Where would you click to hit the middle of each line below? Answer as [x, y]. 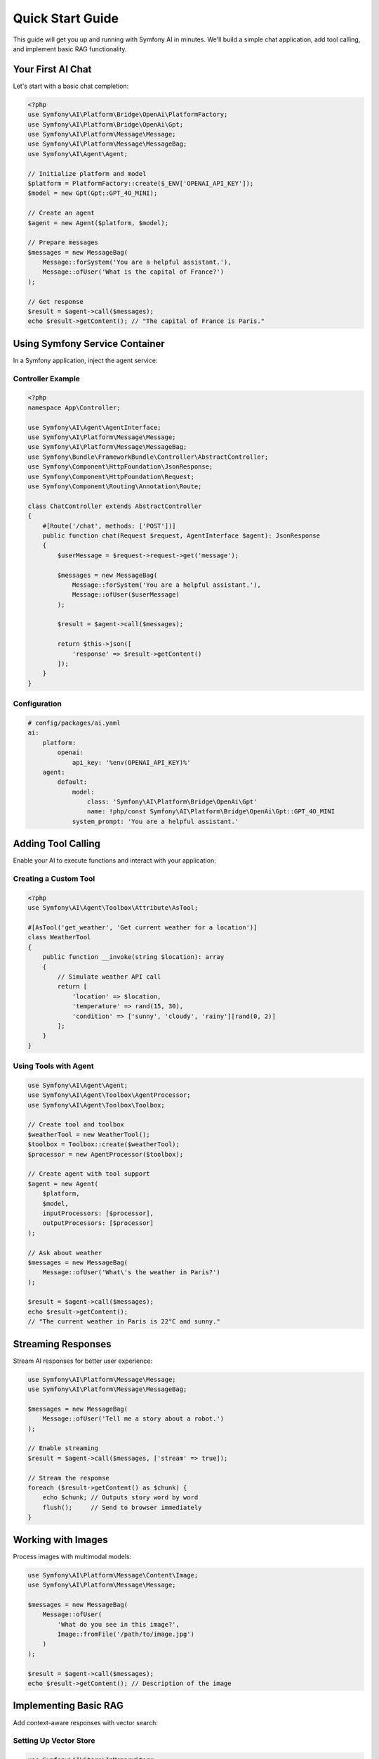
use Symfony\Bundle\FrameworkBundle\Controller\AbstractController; [148, 457]
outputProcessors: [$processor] [98, 1223]
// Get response [56, 301]
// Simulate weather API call [109, 977]
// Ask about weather [65, 1253]
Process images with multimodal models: [72, 1556]
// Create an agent [61, 213]
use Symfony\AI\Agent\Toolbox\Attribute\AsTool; [113, 908]
